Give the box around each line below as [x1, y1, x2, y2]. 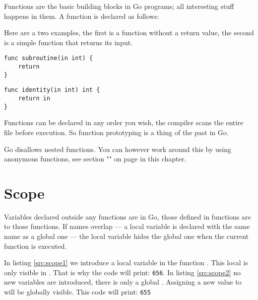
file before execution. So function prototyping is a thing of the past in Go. [4, 127, 229, 137]
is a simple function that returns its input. [4, 37, 133, 47]
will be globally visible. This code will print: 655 [4, 287, 151, 297]
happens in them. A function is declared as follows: [4, 10, 159, 21]
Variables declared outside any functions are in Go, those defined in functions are [4, 211, 251, 222]
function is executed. [4, 240, 67, 251]
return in [18, 95, 51, 102]
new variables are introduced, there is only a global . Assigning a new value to [4, 277, 242, 287]
